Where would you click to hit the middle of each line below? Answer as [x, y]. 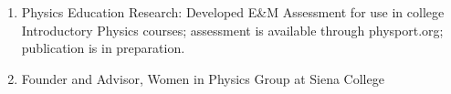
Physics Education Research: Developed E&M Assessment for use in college [233, 12]
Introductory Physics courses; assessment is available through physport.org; [232, 30]
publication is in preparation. [103, 48]
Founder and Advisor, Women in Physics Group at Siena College [203, 78]
